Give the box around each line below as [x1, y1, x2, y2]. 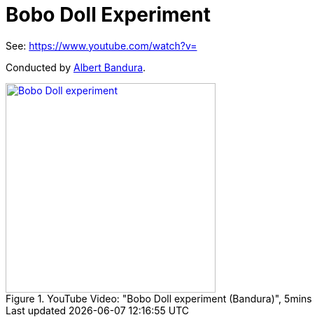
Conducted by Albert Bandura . [6, 61, 146, 73]
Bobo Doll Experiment [6, 3, 211, 27]
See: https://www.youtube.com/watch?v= [6, 39, 197, 52]
